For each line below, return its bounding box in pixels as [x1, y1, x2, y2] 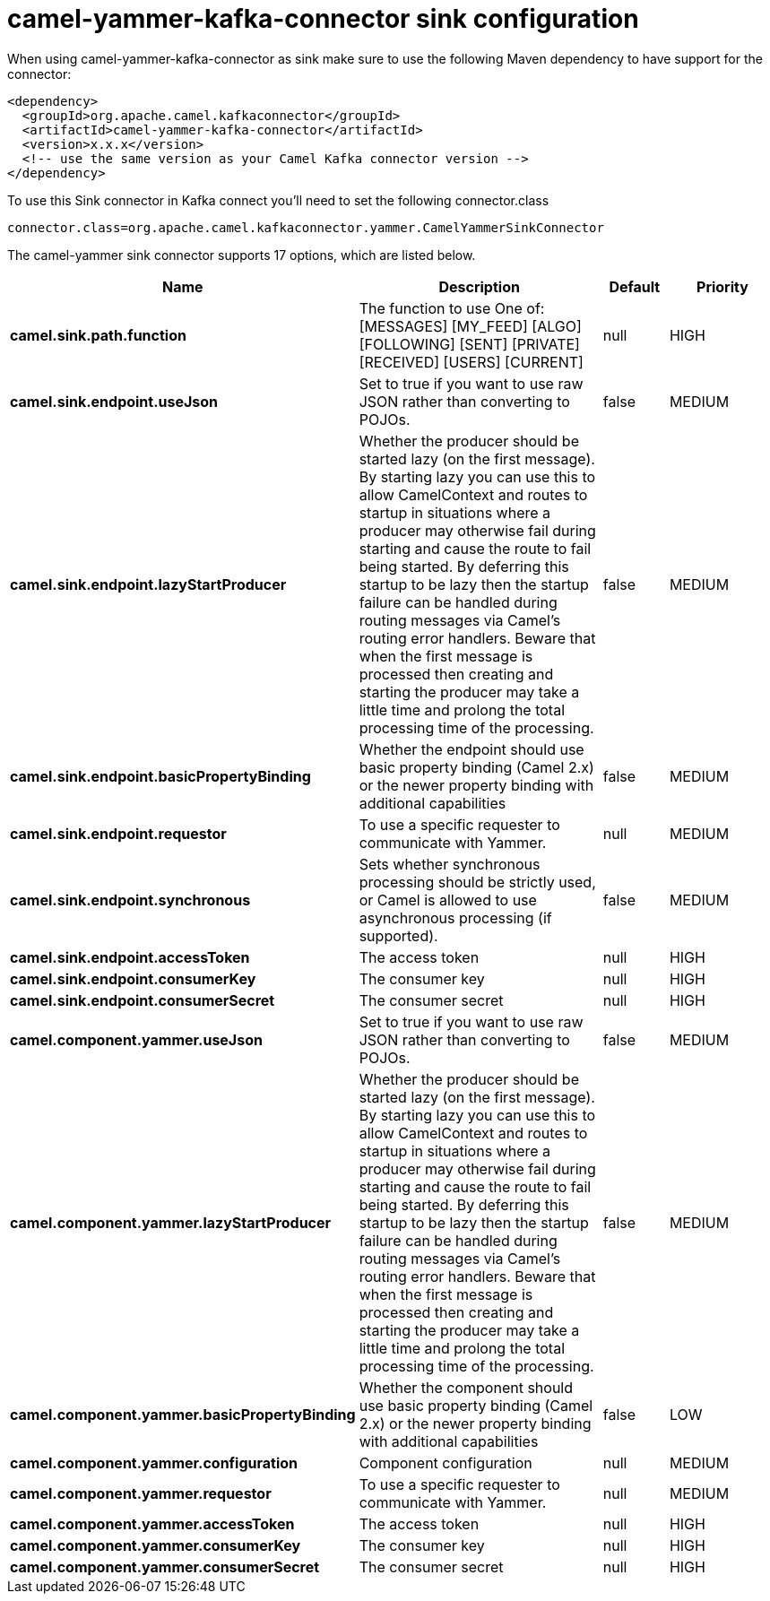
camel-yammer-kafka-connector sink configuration [7, 4, 639, 34]
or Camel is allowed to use [359, 890, 537, 909]
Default [609, 277, 661, 296]
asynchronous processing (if [359, 908, 552, 927]
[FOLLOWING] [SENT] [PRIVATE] [359, 334, 580, 353]
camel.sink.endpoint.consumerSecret [10, 991, 275, 1009]
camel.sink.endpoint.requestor [10, 824, 227, 843]
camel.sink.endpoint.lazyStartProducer [10, 575, 287, 593]
